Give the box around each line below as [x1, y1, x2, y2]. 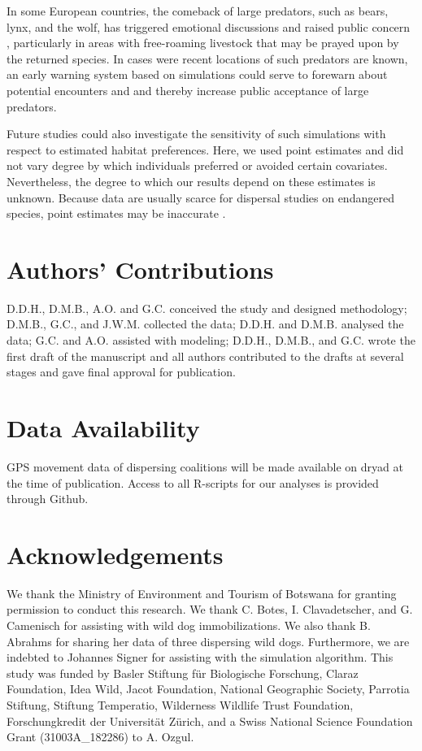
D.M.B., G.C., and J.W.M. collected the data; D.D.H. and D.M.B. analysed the [7, 315, 404, 332]
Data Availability [7, 411, 200, 444]
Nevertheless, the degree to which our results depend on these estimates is [7, 172, 376, 189]
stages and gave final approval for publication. [7, 363, 236, 380]
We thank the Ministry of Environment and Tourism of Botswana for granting [7, 584, 397, 601]
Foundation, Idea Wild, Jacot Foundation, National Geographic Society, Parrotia [7, 680, 410, 697]
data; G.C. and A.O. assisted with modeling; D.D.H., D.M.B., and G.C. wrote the [7, 332, 415, 349]
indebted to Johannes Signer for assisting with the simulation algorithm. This [7, 649, 394, 666]
